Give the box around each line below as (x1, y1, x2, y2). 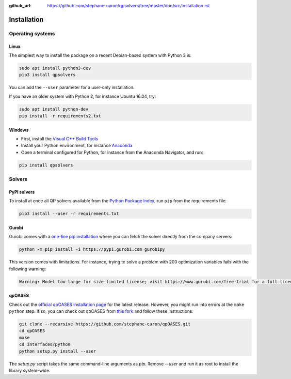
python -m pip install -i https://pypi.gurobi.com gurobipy (19, 247, 165, 252)
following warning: (9, 266, 46, 272)
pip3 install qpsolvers (19, 72, 76, 77)
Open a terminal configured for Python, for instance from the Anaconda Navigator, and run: (21, 149, 203, 155)
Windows (9, 127, 29, 133)
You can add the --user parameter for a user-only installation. (9, 85, 135, 91)
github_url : (9, 3, 32, 8)
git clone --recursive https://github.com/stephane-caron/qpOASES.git (19, 321, 191, 327)
